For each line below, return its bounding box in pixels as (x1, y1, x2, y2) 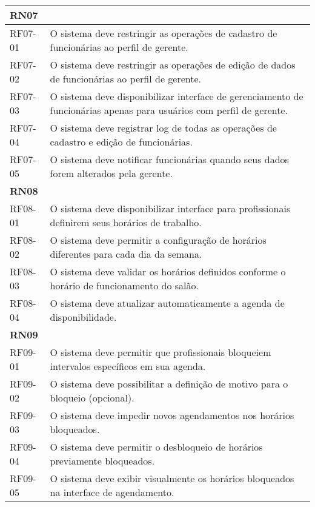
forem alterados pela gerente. (50, 166, 173, 180)
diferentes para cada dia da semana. (50, 247, 202, 261)
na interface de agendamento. (50, 485, 174, 499)
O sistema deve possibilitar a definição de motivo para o (50, 377, 288, 391)
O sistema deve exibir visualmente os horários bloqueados (50, 471, 294, 485)
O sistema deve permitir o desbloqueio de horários (50, 440, 263, 454)
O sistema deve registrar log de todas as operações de (50, 121, 277, 135)
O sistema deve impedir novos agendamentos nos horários (50, 408, 294, 422)
